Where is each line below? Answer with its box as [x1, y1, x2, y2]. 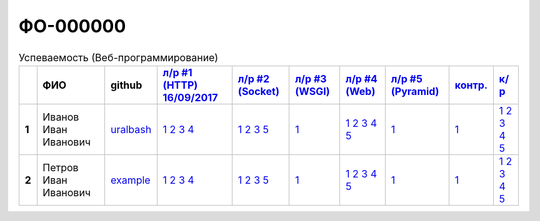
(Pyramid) [390, 84, 440, 98]
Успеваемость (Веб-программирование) [18, 50, 219, 64]
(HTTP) [162, 78, 199, 92]
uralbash [110, 122, 152, 136]
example [110, 173, 151, 187]
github [110, 78, 143, 92]
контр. [454, 78, 489, 92]
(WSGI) [295, 84, 330, 98]
